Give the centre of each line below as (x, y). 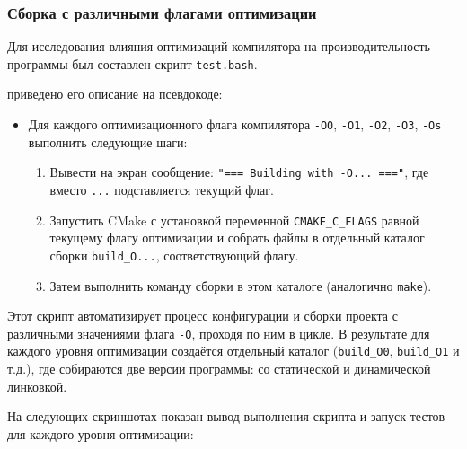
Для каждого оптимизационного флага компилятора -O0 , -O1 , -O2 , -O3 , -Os (235, 124)
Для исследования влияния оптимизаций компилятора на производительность (219, 46)
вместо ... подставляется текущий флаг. (162, 189)
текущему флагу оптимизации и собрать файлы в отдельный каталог (237, 238)
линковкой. (37, 386)
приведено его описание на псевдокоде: (115, 94)
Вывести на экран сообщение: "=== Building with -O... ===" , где (239, 172)
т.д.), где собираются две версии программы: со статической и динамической (219, 369)
